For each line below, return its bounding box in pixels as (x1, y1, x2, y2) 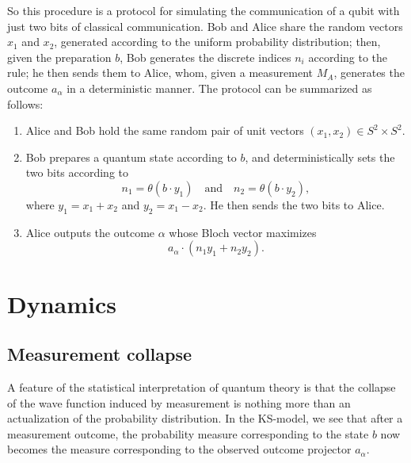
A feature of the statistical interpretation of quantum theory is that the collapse (7, 378, 396, 395)
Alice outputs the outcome (25, 224, 155, 240)
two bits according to (25, 164, 129, 181)
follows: (7, 95, 44, 112)
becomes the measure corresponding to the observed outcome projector (7, 441, 352, 457)
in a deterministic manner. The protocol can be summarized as (67, 79, 372, 96)
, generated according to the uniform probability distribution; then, (54, 33, 381, 50)
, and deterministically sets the (245, 148, 395, 165)
